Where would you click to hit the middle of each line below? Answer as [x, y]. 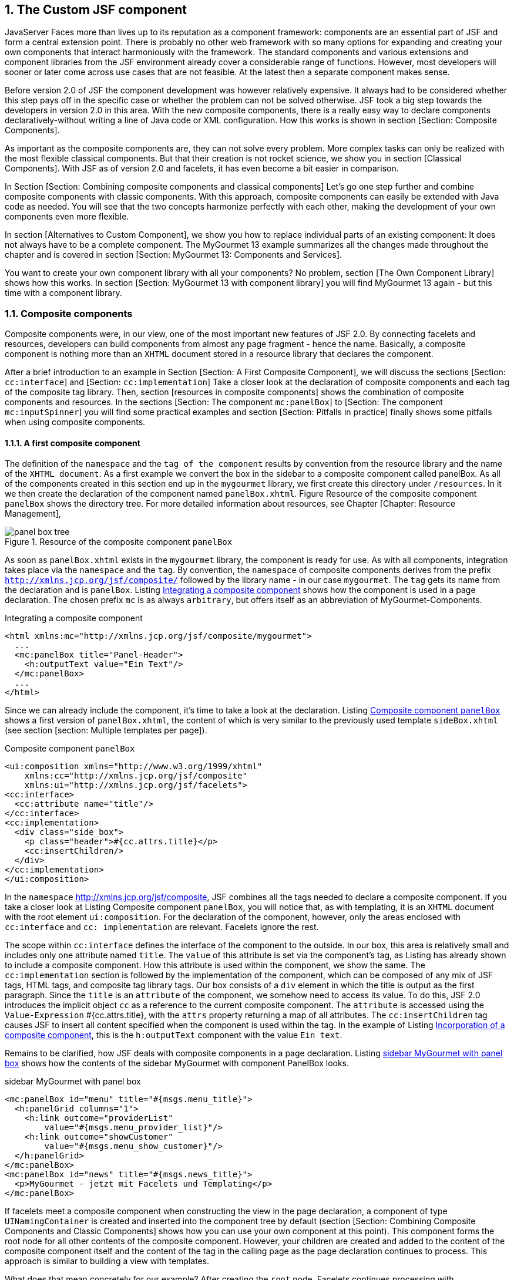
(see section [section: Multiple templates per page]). [106, 730]
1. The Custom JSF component [96, 10]
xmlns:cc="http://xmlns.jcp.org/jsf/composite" [136, 776]
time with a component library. [63, 293]
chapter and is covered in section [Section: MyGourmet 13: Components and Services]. [174, 255]
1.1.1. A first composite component [73, 443]
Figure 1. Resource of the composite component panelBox [119, 542]
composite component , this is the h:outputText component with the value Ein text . [174, 1035]
